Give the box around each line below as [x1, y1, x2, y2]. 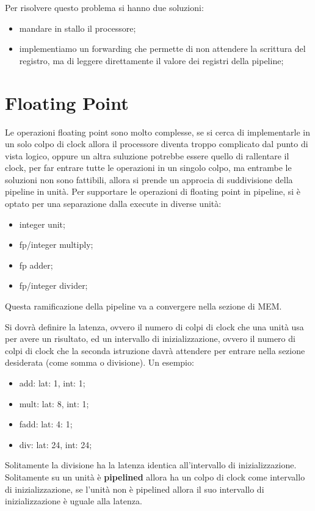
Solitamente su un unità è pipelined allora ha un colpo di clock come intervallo [5, 470, 305, 483]
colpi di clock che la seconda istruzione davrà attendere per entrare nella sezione [5, 344, 305, 357]
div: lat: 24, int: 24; [19, 438, 92, 451]
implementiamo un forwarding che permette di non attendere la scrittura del [19, 42, 306, 55]
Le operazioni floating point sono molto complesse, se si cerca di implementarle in [5, 125, 310, 138]
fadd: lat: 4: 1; [19, 418, 73, 430]
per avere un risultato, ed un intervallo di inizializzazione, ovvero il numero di [5, 332, 295, 345]
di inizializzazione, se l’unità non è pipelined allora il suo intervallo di [5, 482, 264, 495]
